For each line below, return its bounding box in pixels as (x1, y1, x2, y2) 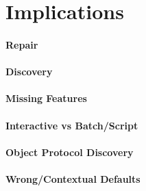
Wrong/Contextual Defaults (5, 171, 141, 186)
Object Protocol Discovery (5, 144, 134, 159)
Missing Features (5, 91, 87, 105)
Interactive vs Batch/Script (5, 118, 138, 132)
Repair (5, 37, 38, 51)
